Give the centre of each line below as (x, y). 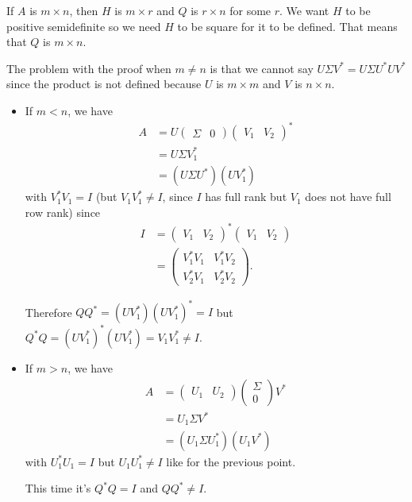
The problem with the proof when (89, 68)
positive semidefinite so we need (84, 26)
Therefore (48, 312)
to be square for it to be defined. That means (287, 26)
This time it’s (58, 488)
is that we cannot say (262, 68)
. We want (304, 10)
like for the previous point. (231, 461)
